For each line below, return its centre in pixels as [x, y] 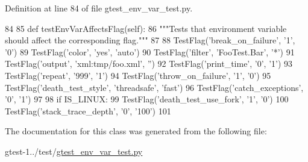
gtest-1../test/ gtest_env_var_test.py [74, 151]
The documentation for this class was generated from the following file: [136, 131]
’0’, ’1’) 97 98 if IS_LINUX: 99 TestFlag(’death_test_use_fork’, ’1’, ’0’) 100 [147, 99]
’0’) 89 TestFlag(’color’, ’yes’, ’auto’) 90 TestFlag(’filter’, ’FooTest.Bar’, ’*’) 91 [150, 51]
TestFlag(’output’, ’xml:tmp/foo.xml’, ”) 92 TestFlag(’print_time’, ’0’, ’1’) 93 [149, 64]
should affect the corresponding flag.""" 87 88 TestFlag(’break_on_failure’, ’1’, [150, 40]
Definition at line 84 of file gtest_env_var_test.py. [99, 8]
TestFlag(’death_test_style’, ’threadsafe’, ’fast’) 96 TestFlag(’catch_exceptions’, [154, 87]
